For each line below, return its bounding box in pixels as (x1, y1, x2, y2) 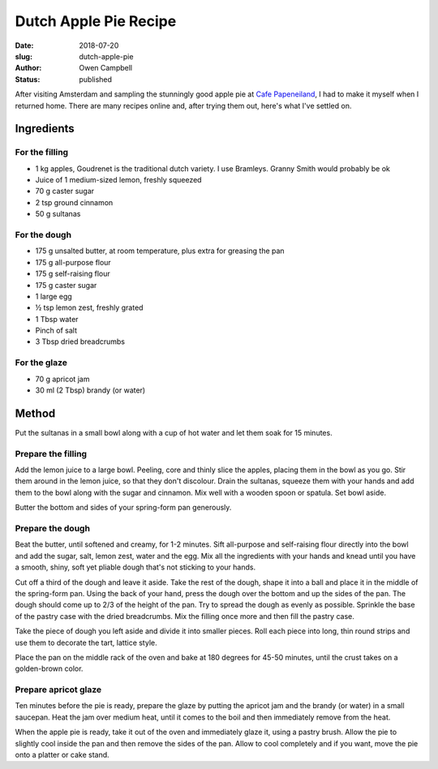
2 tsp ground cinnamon (35, 197, 114, 207)
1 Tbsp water (35, 314, 79, 324)
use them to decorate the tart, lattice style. (15, 638, 157, 647)
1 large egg (35, 291, 72, 301)
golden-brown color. (15, 664, 84, 673)
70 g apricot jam (35, 374, 90, 384)
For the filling (15, 147, 69, 158)
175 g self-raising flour (35, 269, 111, 279)
